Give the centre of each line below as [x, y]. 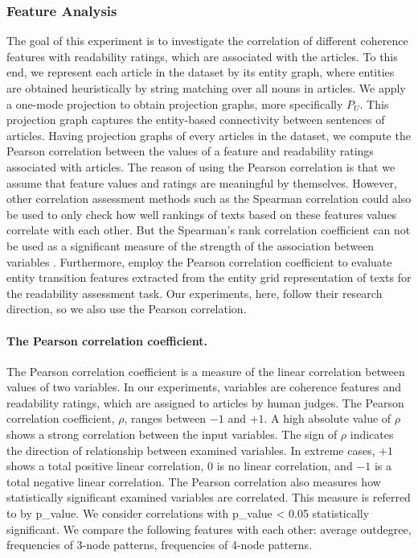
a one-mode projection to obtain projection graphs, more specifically [175, 103]
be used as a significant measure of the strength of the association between [191, 245]
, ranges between [165, 418]
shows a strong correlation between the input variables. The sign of [172, 434]
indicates [372, 434]
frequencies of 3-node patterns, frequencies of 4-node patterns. [160, 545]
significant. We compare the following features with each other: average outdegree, [209, 529]
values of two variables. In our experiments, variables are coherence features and [204, 387]
